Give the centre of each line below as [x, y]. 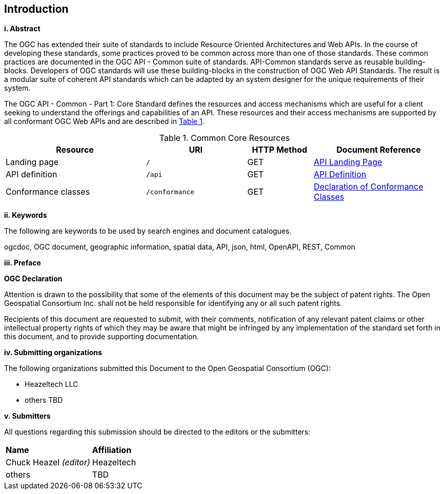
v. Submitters [27, 416]
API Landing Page [348, 162]
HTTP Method [280, 150]
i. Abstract [22, 29]
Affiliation [112, 450]
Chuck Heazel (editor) [48, 462]
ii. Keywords [26, 215]
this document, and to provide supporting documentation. [102, 337]
